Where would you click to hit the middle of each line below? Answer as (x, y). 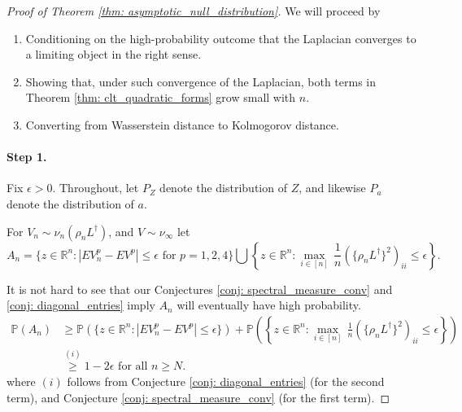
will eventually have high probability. (269, 305)
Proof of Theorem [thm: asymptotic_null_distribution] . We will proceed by (194, 11)
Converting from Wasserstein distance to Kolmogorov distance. (182, 124)
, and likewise (332, 188)
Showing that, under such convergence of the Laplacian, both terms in (201, 81)
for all (133, 366)
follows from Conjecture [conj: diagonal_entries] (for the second (226, 381)
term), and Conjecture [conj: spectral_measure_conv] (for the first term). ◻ (198, 397)
